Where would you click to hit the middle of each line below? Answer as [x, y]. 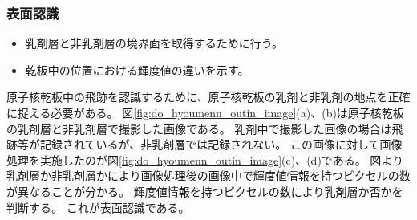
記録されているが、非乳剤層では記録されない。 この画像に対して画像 [221, 144]
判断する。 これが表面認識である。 [98, 207]
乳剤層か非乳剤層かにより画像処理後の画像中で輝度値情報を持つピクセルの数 [208, 175]
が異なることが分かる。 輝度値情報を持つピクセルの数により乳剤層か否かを [205, 191]
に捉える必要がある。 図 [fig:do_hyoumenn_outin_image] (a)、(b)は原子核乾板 [205, 112]
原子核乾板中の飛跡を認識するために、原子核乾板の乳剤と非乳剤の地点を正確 [208, 97]
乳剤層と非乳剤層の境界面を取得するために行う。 [154, 43]
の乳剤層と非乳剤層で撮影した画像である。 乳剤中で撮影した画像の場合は [199, 128]
